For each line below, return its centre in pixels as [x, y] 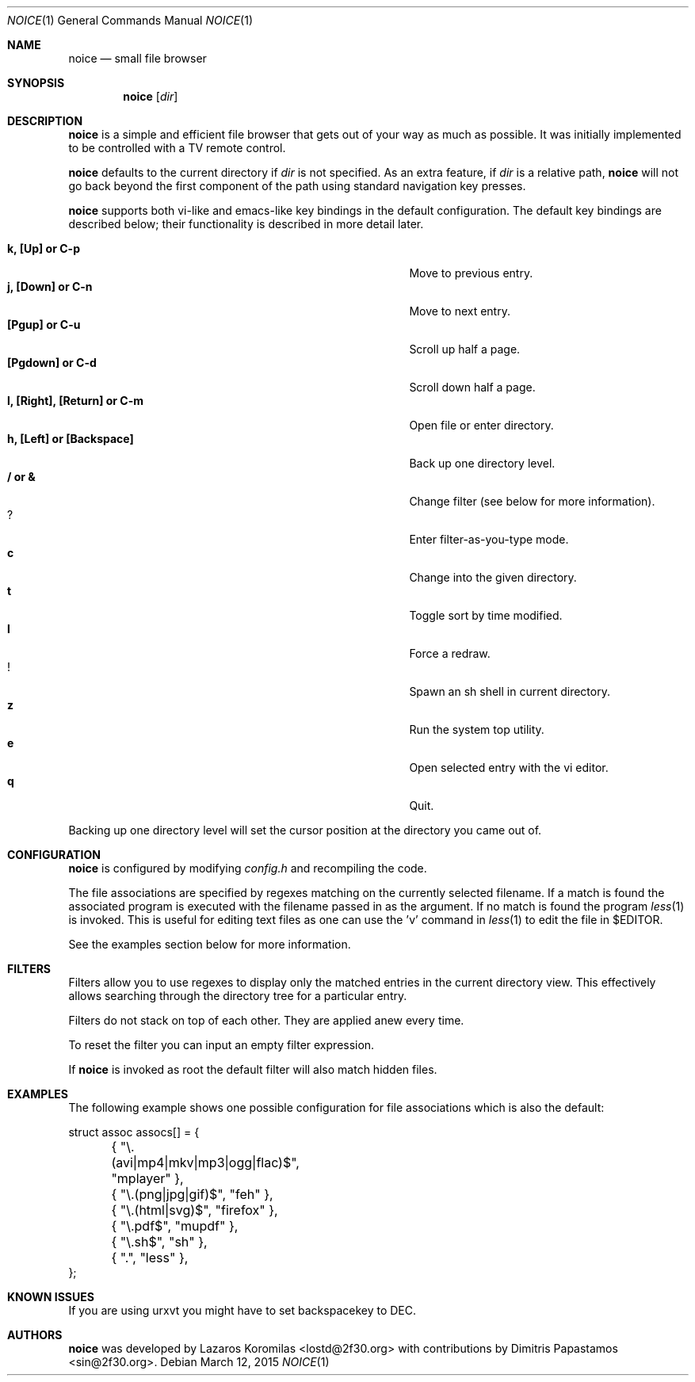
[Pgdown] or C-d [52, 363]
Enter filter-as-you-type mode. [489, 539]
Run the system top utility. [477, 729]
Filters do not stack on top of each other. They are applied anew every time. [266, 1020]
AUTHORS [35, 1335]
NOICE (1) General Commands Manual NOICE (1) [130, 20]
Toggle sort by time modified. [486, 615]
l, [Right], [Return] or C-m [76, 401]
